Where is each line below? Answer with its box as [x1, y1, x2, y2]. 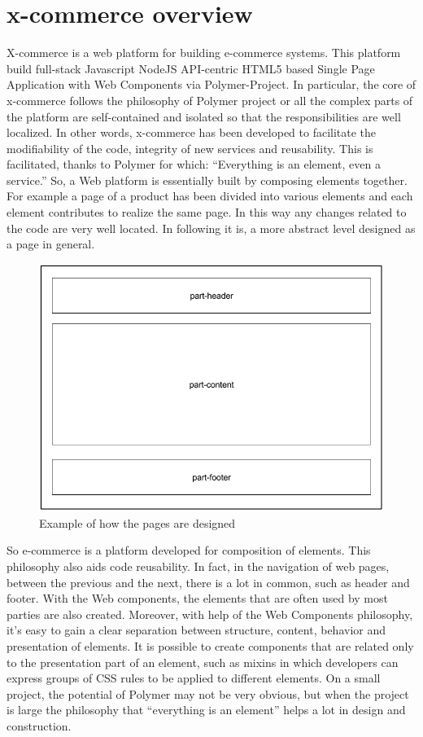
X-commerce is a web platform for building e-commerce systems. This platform [7, 44, 401, 61]
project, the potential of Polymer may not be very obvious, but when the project [7, 685, 409, 702]
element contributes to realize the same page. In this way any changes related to [7, 204, 407, 221]
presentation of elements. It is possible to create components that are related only [7, 638, 414, 655]
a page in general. [7, 235, 95, 252]
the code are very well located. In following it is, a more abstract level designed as [7, 219, 416, 236]
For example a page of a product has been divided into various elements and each [7, 187, 413, 204]
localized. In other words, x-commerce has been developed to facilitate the [7, 124, 377, 141]
